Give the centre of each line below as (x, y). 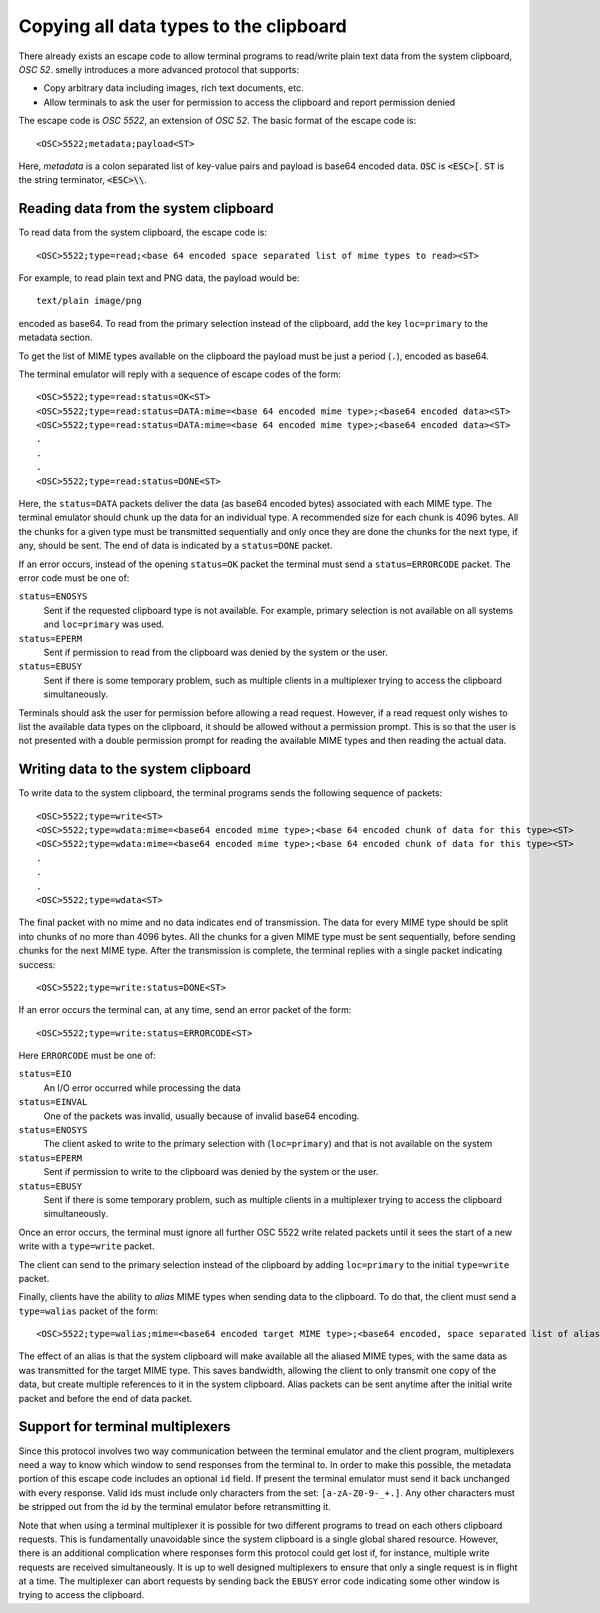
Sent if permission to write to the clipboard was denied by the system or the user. (211, 1172)
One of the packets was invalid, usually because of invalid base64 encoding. (201, 1116)
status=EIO (45, 1074)
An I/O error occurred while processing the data (142, 1087)
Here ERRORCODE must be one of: (87, 1056)
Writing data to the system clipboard (135, 769)
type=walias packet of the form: (88, 1311)
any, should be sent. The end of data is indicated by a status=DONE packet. (175, 546)
